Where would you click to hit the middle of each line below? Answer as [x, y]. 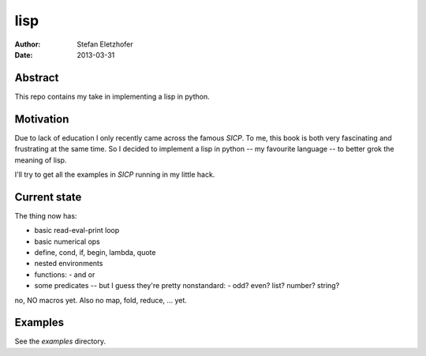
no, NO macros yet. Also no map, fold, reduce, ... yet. [101, 300]
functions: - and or [65, 274]
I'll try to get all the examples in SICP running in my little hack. [115, 174]
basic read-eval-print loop [77, 230]
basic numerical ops [67, 242]
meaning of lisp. [41, 160]
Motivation [42, 119]
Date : [24, 54]
